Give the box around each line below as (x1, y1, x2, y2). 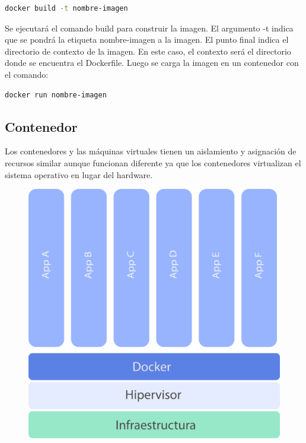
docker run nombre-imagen (5, 90, 107, 99)
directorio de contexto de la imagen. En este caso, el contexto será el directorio (5, 45, 291, 57)
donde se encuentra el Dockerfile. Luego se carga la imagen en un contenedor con (5, 56, 299, 69)
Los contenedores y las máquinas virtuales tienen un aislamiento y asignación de (5, 145, 297, 157)
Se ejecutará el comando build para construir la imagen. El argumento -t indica (5, 21, 294, 34)
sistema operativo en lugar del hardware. (5, 168, 153, 181)
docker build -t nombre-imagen (5, 4, 128, 12)
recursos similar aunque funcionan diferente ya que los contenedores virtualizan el (5, 156, 301, 169)
